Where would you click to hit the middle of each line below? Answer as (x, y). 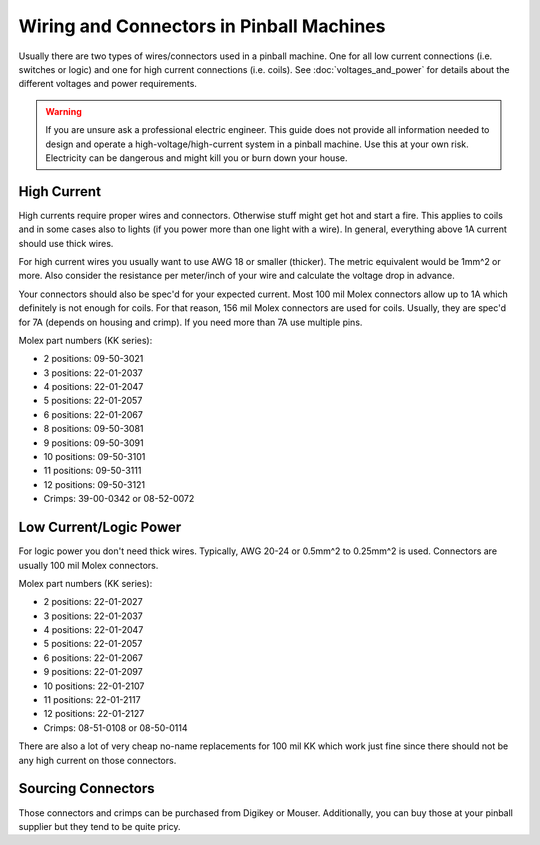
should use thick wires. (66, 243)
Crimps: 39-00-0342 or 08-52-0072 (119, 499)
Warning (63, 111)
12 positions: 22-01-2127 (94, 714)
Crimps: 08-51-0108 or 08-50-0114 (115, 727)
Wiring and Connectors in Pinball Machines (202, 26)
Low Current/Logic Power (100, 527)
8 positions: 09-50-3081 (93, 429)
